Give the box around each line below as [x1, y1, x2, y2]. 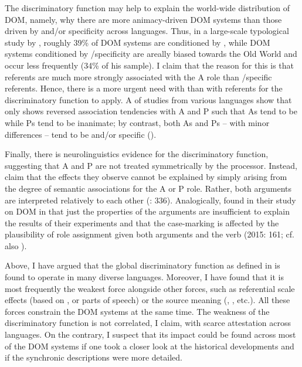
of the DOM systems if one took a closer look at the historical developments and [5, 339, 294, 352]
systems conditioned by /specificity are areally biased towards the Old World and [5, 47, 297, 60]
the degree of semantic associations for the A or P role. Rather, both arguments [5, 182, 292, 194]
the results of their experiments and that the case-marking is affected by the [5, 216, 279, 229]
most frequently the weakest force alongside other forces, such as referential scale [5, 282, 295, 294]
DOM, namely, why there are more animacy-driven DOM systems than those [5, 13, 282, 25]
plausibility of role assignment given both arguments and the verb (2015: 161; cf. [5, 228, 294, 240]
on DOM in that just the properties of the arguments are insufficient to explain [5, 205, 290, 218]
